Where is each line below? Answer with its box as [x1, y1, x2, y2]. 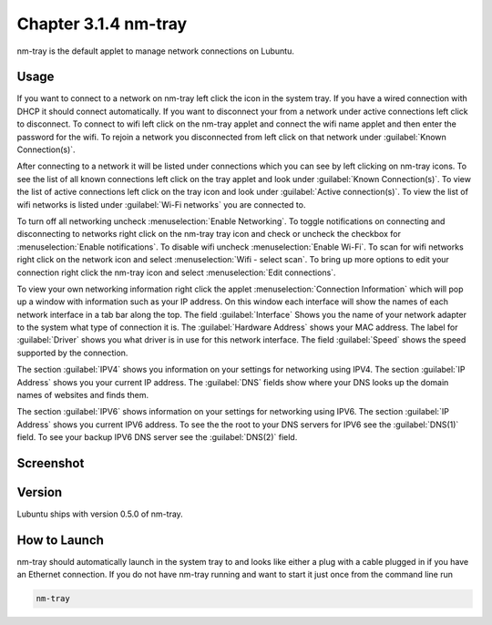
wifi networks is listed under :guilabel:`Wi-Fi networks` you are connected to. [16, 199, 306, 210]
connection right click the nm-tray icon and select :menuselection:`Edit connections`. [16, 267, 336, 278]
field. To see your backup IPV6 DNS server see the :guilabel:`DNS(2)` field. [16, 432, 298, 443]
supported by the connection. [16, 347, 128, 358]
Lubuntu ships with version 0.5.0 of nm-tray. [16, 508, 184, 519]
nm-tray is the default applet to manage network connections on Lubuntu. [16, 46, 295, 56]
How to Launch [16, 532, 105, 548]
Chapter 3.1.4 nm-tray [16, 14, 188, 34]
